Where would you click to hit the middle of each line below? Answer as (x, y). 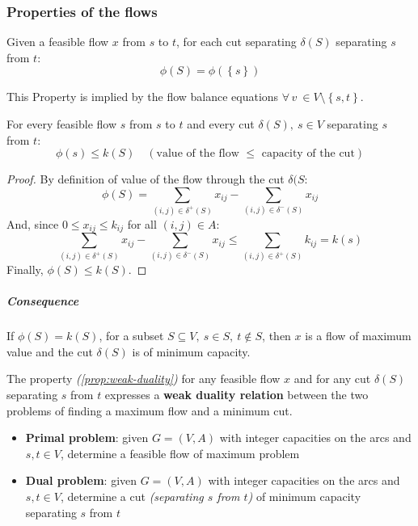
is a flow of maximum (358, 336)
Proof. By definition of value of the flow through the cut (146, 179)
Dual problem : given (81, 480)
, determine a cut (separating (132, 497)
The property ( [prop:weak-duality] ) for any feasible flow (144, 379)
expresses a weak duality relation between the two (236, 395)
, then (277, 336)
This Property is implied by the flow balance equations (143, 97)
